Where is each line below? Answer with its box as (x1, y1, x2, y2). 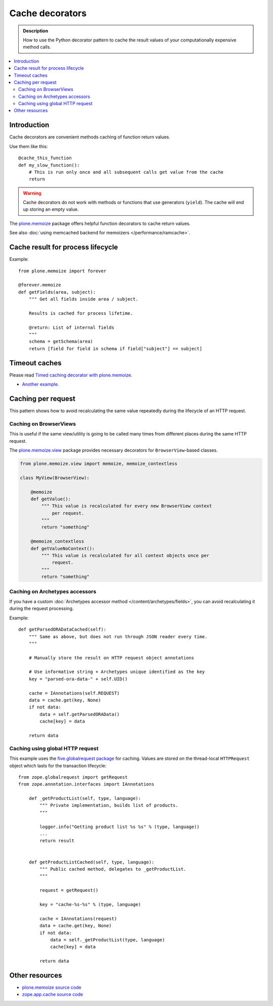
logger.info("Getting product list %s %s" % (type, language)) (39, 824, 200, 830)
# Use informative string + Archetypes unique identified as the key (28, 669, 205, 675)
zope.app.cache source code (22, 991, 83, 997)
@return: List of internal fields (28, 324, 115, 330)
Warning (23, 190, 41, 196)
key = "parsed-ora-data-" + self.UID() (28, 676, 128, 682)
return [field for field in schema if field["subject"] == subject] (28, 346, 202, 351)
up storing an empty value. (23, 206, 79, 212)
